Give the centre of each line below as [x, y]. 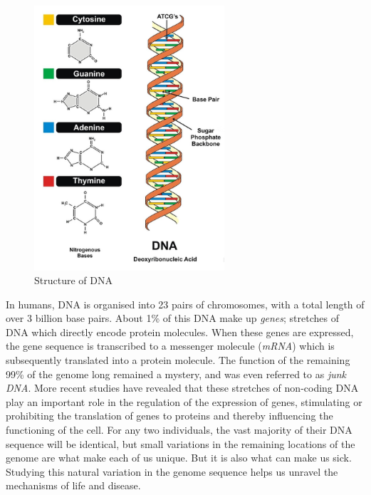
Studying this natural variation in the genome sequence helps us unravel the [172, 471]
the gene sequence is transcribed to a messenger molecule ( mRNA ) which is [170, 346]
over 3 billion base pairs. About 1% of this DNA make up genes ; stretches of [172, 318]
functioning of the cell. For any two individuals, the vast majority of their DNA [179, 430]
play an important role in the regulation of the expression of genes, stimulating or [184, 401]
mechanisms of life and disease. [73, 485]
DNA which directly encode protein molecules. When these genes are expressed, [180, 332]
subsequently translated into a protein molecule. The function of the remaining [178, 360]
